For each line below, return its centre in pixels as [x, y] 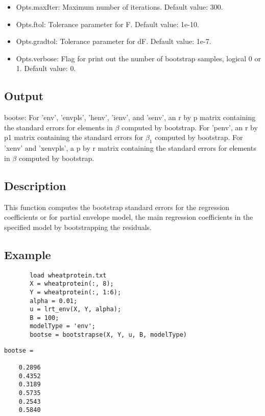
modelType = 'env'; [63, 326]
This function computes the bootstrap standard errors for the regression [117, 207]
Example [28, 254]
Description [35, 185]
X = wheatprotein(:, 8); [72, 284]
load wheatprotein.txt [68, 275]
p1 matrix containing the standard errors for [74, 137]
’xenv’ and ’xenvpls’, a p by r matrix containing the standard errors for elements [130, 148]
